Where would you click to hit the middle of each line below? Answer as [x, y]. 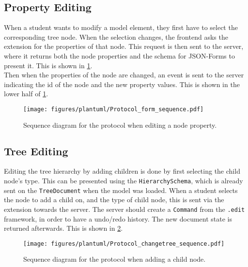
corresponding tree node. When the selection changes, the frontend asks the [116, 37]
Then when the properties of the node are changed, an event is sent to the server [124, 75]
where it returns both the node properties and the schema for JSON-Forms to [119, 55]
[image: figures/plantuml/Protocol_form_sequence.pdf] [114, 109]
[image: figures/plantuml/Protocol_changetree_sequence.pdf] [124, 244]
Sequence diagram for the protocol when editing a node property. [120, 125]
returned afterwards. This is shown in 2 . [63, 228]
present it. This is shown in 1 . [48, 65]
